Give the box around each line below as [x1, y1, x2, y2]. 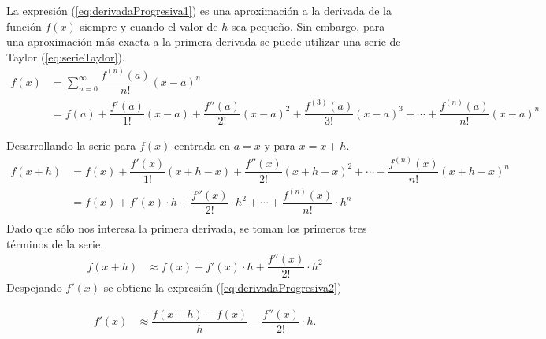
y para [264, 137, 295, 154]
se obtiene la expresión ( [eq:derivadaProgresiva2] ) [103, 279, 342, 296]
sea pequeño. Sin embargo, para [231, 17, 385, 34]
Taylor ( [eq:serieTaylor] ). [6, 48, 125, 65]
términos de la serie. [6, 235, 104, 251]
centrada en [173, 137, 231, 154]
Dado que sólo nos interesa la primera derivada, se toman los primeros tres [6, 220, 367, 237]
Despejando [6, 279, 62, 296]
